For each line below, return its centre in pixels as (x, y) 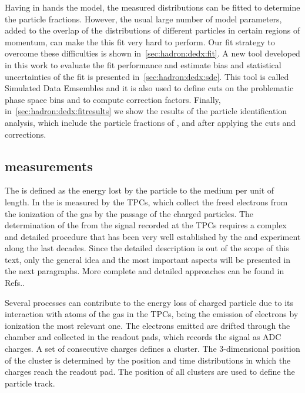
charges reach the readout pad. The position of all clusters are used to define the (150, 372)
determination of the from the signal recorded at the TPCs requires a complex (146, 225)
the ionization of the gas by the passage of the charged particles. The (129, 213)
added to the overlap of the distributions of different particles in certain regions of (152, 30)
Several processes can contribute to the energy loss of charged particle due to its (149, 302)
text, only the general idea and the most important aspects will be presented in (148, 259)
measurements (49, 166)
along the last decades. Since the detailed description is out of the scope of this (147, 248)
